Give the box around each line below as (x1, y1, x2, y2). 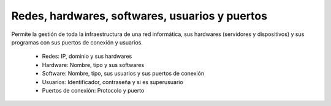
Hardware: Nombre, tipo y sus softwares (42, 61, 145, 68)
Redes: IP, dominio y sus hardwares (42, 52, 132, 60)
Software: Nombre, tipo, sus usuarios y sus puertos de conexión (42, 70, 205, 77)
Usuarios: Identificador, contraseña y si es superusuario (42, 78, 183, 85)
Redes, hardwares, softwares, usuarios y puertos (11, 9, 268, 23)
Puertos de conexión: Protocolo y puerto (42, 87, 145, 94)
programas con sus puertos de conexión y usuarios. (11, 38, 143, 46)
